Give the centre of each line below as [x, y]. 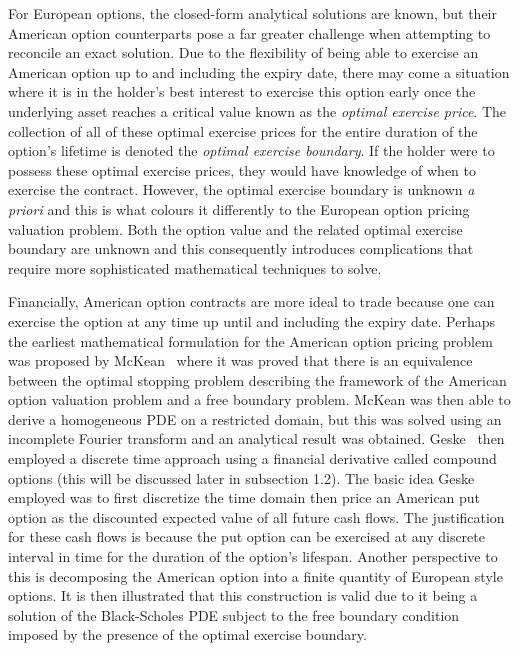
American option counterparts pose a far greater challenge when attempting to [249, 32]
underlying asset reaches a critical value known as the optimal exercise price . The [257, 110]
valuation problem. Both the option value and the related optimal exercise [235, 228]
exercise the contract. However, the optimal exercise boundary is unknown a [241, 189]
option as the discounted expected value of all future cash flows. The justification [256, 516]
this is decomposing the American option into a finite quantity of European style [255, 575]
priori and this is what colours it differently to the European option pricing [239, 208]
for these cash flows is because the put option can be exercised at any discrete [246, 536]
